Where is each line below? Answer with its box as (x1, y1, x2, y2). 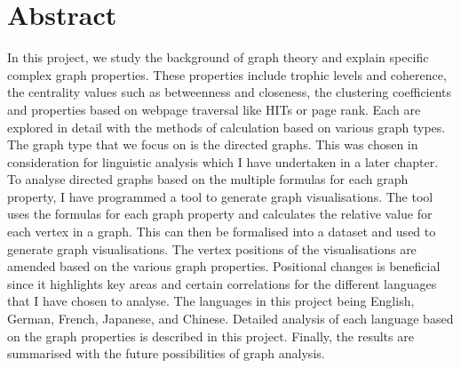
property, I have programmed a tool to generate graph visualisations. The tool (7, 187, 433, 205)
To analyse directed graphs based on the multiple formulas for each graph (7, 170, 409, 188)
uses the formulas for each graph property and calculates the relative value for (7, 204, 433, 223)
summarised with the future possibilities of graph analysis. (7, 344, 325, 363)
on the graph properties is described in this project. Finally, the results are (7, 326, 414, 345)
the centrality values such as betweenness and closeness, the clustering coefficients (7, 83, 452, 101)
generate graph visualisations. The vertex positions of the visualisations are (7, 239, 417, 258)
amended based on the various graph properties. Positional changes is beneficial (7, 257, 441, 276)
